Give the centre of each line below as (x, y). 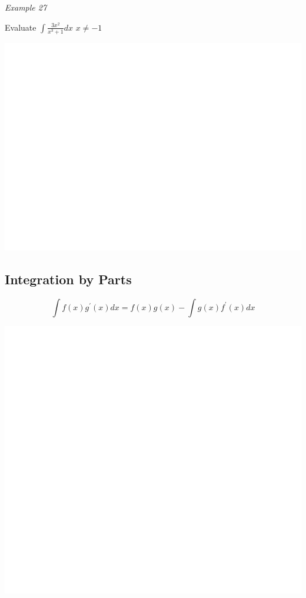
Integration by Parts (68, 279)
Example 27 (26, 7)
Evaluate (21, 27)
